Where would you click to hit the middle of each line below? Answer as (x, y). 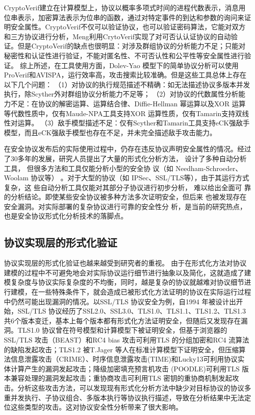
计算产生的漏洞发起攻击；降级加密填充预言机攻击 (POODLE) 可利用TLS (125, 368)
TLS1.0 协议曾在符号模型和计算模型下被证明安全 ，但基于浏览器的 (122, 330)
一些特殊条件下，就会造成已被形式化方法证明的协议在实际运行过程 (144, 292)
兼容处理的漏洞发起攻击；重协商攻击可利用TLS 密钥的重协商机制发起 (121, 378)
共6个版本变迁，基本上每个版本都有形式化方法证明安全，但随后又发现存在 (122, 320)
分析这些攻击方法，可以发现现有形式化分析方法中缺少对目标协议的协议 (131, 387)
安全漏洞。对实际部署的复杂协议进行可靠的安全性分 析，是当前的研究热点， (125, 206)
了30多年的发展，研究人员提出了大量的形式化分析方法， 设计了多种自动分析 (125, 158)
